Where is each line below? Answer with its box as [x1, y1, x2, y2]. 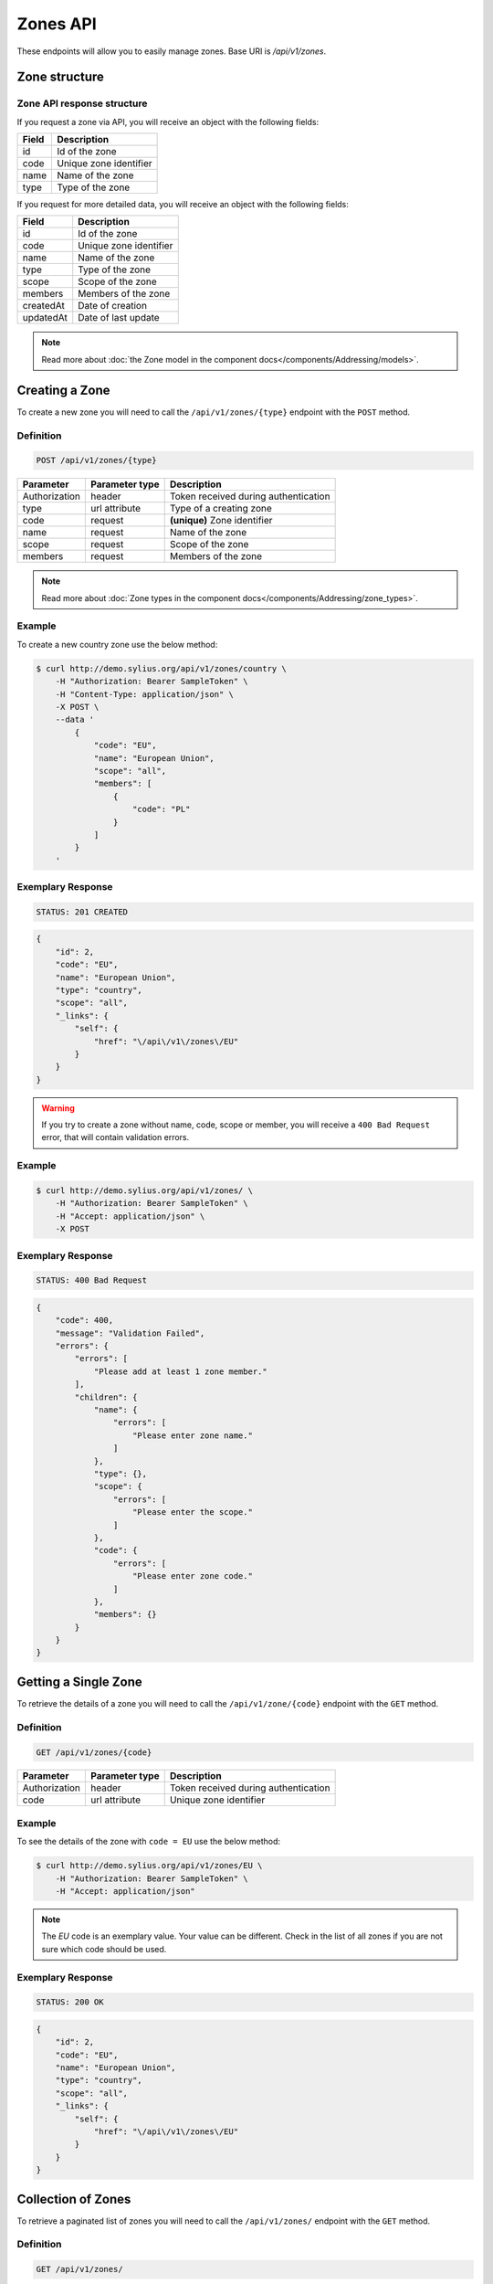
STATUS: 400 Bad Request [36, 1275, 148, 1285]
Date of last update [78, 312, 160, 324]
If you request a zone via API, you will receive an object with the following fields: [16, 116, 320, 127]
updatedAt [22, 312, 68, 324]
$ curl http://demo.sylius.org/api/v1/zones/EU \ [36, 1860, 263, 1871]
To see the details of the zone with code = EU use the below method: [16, 1836, 281, 1847]
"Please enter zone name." [132, 1430, 253, 1441]
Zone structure [16, 69, 105, 85]
